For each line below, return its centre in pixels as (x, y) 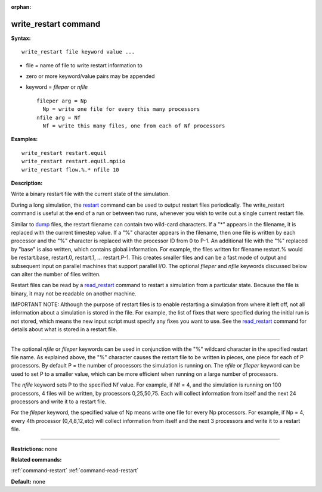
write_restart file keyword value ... (78, 52)
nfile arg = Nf (59, 117)
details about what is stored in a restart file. (64, 329)
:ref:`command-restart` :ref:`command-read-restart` (75, 471)
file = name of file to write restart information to (84, 65)
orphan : (21, 7)
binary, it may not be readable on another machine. (74, 293)
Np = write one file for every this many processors (121, 109)
